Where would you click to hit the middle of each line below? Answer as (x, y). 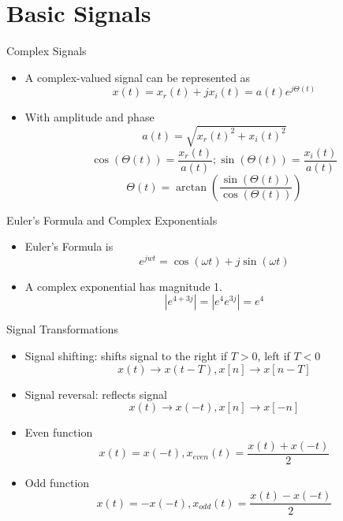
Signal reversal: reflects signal (96, 394)
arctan (191, 187)
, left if (274, 356)
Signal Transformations (62, 329)
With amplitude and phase (89, 117)
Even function (59, 432)
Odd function (57, 482)
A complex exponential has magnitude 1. (123, 286)
